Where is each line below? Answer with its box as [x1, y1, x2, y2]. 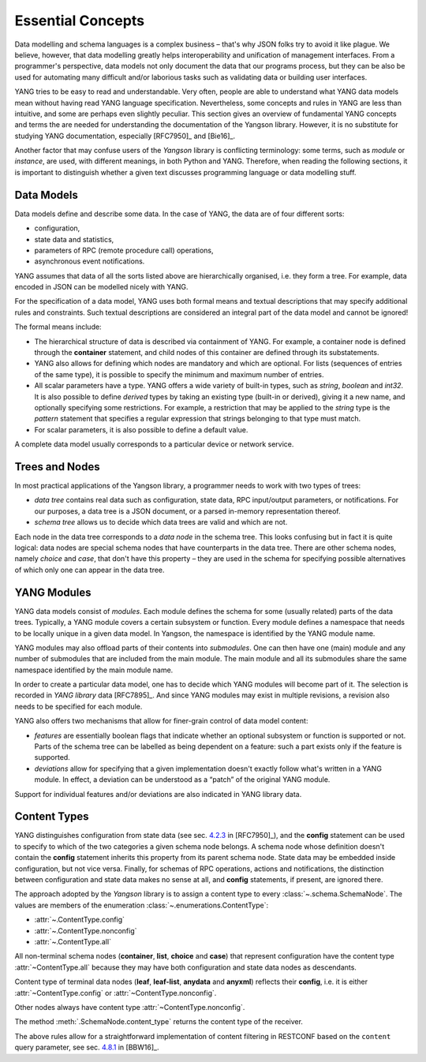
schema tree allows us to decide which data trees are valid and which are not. [34, 518, 288, 527]
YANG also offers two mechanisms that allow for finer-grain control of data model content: [14, 716, 308, 726]
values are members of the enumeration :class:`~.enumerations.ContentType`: [14, 900, 268, 910]
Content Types [14, 810, 90, 824]
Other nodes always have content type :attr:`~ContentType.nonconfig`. [14, 1002, 245, 1012]
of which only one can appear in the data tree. [14, 565, 165, 574]
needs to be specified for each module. [14, 701, 143, 711]
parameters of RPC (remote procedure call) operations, [34, 245, 214, 255]
